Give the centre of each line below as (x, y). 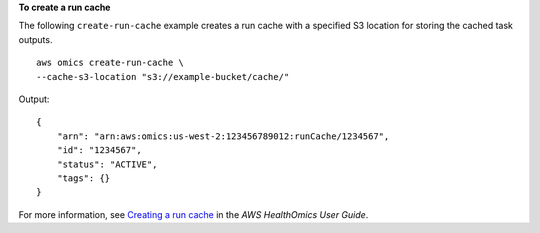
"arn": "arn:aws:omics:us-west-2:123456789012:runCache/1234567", (223, 136)
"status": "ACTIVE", (107, 164)
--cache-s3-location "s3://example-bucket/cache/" (163, 76)
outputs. (35, 39)
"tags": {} (83, 178)
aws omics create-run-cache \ (110, 63)
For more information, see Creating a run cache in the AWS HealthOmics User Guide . (193, 214)
